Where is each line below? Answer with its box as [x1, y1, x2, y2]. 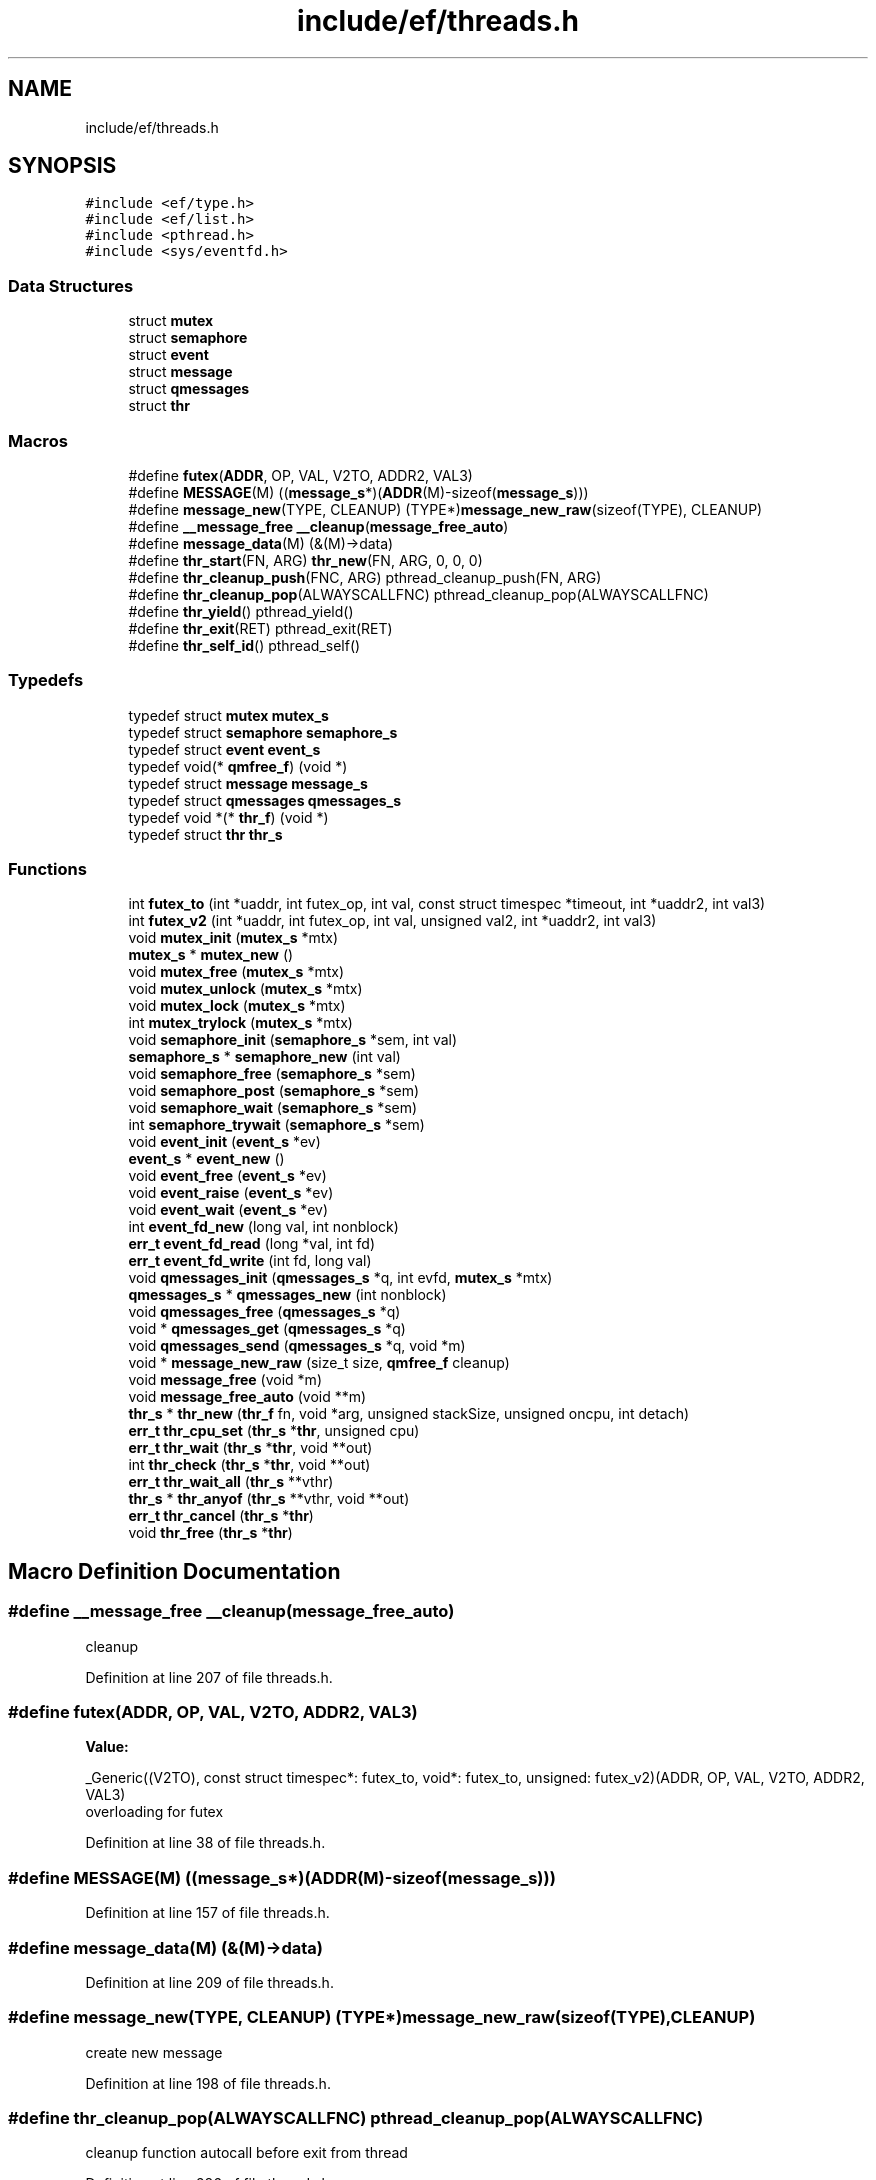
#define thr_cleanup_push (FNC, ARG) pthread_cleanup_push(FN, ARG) [128, 568, 602, 586]
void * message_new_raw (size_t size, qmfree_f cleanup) [128, 1354, 510, 1372]
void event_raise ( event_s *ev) [128, 1184, 334, 1202]
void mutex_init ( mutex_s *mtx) [128, 929, 339, 947]
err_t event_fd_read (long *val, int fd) [128, 1235, 375, 1253]
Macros [8, 430, 68, 451]
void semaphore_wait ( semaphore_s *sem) [128, 1099, 418, 1117]
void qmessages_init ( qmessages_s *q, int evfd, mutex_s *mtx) [128, 1269, 553, 1287]
